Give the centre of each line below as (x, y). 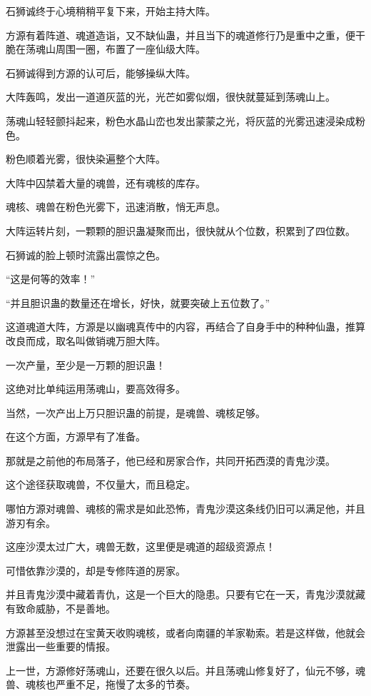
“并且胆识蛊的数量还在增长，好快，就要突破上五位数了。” (138, 302)
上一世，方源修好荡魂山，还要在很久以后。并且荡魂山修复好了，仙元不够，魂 (185, 670)
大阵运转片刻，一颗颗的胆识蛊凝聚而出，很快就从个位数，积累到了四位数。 (181, 230)
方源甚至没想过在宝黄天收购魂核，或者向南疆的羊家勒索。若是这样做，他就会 (185, 632)
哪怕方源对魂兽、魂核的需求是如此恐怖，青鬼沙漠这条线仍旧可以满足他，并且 (185, 509)
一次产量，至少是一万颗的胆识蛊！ (86, 364)
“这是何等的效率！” (51, 279)
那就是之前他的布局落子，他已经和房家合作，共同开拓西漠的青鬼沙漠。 (171, 460)
